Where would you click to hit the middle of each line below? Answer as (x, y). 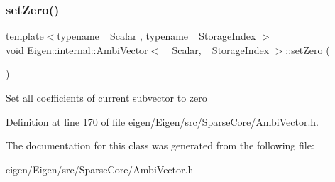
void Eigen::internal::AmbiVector (77, 49)
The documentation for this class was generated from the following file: (160, 145)
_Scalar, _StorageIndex (217, 49)
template (25, 36)
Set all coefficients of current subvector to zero (106, 97)
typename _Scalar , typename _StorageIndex (156, 36)
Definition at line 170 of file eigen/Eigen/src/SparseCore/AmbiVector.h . (162, 121)
